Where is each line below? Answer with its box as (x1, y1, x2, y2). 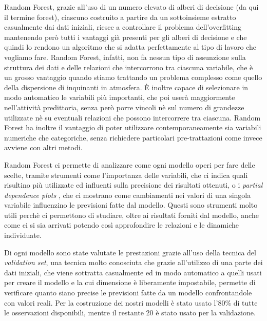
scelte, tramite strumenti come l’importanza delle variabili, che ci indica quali (4, 169, 248, 180)
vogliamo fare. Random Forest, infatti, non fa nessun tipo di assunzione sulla (4, 51, 246, 62)
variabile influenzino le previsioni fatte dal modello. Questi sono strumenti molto (4, 199, 258, 210)
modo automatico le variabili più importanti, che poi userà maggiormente (4, 92, 235, 103)
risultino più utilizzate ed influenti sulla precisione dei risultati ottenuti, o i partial (4, 179, 263, 190)
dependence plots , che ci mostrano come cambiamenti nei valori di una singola (4, 189, 251, 200)
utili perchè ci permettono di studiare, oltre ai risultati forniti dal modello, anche (4, 209, 259, 220)
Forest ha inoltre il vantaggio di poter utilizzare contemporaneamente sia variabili (4, 122, 261, 133)
